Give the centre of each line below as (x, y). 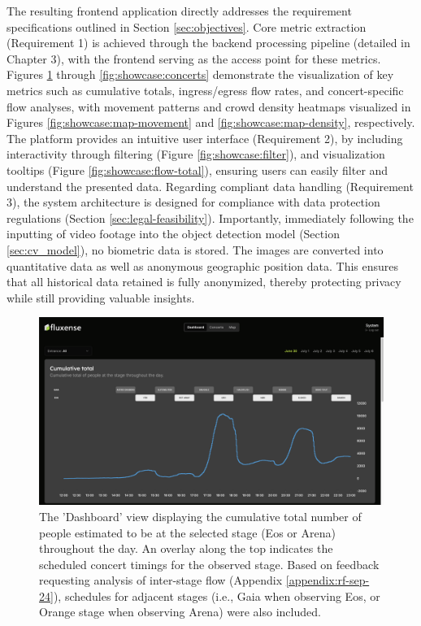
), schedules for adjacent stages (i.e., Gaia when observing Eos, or (217, 596)
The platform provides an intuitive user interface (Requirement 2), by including (205, 138)
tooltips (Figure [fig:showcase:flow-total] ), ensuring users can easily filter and (197, 170)
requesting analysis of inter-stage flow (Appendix (161, 580)
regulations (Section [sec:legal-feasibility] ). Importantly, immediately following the (210, 217)
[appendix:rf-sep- (328, 580)
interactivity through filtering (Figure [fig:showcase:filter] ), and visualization (196, 154)
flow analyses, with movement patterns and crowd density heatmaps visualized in (209, 106)
